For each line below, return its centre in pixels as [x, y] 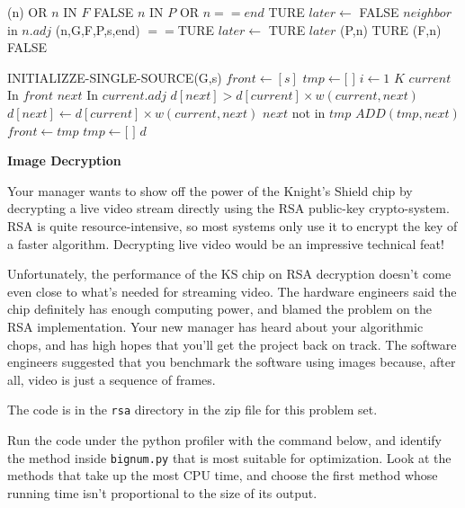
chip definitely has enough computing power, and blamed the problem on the [219, 309]
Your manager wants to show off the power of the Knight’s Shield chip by [210, 190]
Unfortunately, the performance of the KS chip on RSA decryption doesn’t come [229, 274]
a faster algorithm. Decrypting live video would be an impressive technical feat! [226, 243]
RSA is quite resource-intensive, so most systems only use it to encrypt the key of [232, 225]
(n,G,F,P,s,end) [98, 29]
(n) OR [27, 12]
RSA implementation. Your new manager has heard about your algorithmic [215, 326]
